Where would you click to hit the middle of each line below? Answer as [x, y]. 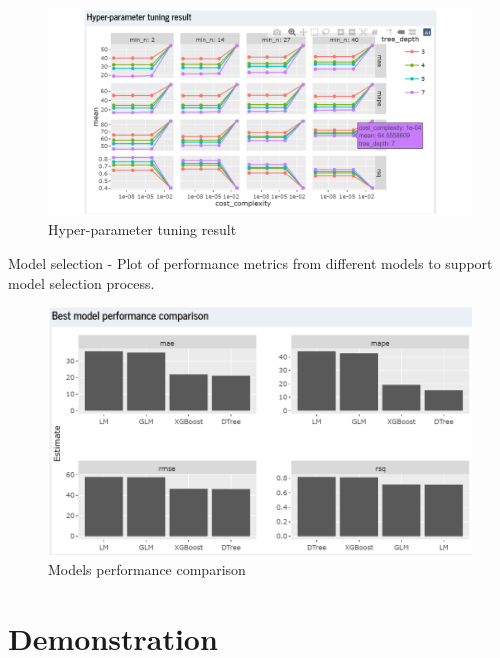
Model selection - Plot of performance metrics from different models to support [250, 263]
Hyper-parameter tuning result [142, 229]
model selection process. [81, 282]
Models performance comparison [147, 568]
